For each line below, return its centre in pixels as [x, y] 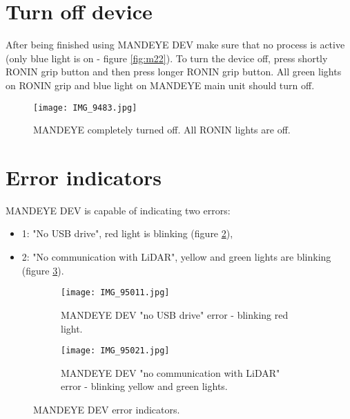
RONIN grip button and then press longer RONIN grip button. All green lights [174, 72]
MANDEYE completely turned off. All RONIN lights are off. [162, 130]
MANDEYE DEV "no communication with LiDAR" [171, 372]
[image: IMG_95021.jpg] [115, 351]
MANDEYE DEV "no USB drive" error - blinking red [175, 314]
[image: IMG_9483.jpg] [85, 108]
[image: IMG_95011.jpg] [115, 293]
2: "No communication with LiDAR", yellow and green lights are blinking [176, 257]
